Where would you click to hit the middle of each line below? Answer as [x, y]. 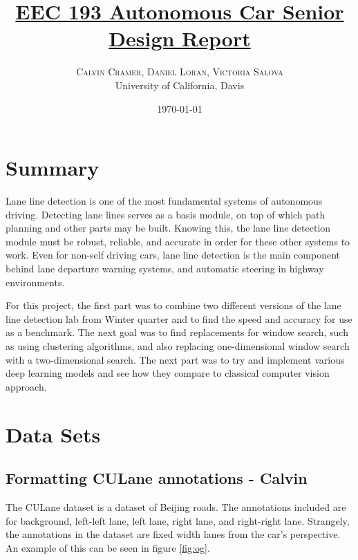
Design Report [180, 38]
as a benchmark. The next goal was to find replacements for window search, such [177, 332]
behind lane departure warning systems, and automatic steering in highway [165, 268]
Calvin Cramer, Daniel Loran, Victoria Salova [180, 72]
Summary [53, 168]
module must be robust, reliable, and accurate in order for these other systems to [178, 241]
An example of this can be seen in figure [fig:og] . [108, 547]
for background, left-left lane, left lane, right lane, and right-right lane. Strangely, [178, 520]
